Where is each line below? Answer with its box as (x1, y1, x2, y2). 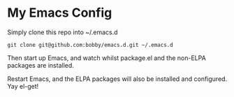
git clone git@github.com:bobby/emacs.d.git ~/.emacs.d (7, 41, 173, 48)
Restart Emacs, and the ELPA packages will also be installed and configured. (7, 75, 228, 83)
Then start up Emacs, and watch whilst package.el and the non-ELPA (7, 54, 206, 62)
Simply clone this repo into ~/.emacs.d (7, 28, 118, 36)
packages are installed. (7, 61, 75, 69)
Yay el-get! (7, 82, 39, 90)
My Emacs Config (7, 5, 112, 21)
